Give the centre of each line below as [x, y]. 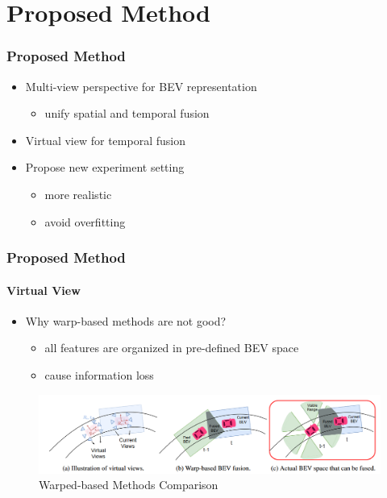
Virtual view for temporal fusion [105, 140]
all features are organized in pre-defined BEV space [172, 348]
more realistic [78, 194]
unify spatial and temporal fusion [127, 113]
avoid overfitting [85, 221]
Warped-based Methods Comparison [129, 485]
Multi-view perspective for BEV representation [141, 86]
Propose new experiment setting [105, 167]
